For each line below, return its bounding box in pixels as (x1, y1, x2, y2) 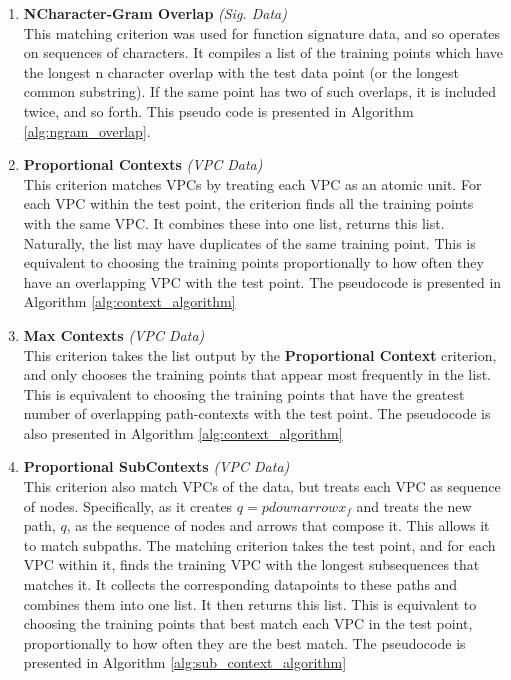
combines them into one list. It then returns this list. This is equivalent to (23, 593, 477, 614)
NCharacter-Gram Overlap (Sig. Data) (23, 3, 287, 23)
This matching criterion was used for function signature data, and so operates (23, 22, 501, 43)
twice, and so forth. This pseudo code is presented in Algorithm (23, 100, 414, 121)
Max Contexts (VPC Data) (23, 324, 205, 345)
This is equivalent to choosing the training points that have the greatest (23, 383, 465, 404)
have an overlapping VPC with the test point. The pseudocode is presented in (23, 271, 502, 292)
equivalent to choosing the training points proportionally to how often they (23, 252, 484, 273)
